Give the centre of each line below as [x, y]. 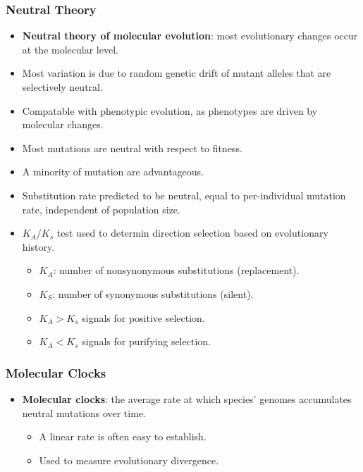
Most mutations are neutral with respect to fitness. [132, 148]
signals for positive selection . [143, 317]
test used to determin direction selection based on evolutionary [192, 233]
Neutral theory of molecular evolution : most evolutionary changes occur [190, 36]
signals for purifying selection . [146, 341]
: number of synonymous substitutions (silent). [153, 293]
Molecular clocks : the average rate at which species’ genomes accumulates [187, 398]
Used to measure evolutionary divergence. [129, 460]
